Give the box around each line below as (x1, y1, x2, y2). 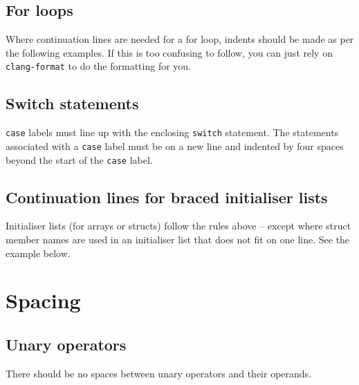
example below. (6, 245, 71, 260)
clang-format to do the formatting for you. (6, 59, 192, 73)
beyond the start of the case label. (6, 152, 153, 167)
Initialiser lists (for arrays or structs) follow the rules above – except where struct (6, 218, 351, 233)
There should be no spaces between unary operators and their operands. (6, 366, 312, 380)
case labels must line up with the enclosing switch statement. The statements (6, 125, 339, 140)
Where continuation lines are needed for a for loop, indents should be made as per (6, 32, 354, 46)
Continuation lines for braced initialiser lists (6, 186, 328, 207)
